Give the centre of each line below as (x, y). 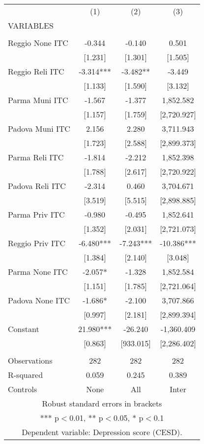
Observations (30, 360)
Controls (23, 389)
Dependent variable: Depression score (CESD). (102, 432)
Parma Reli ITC (36, 157)
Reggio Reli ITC (36, 71)
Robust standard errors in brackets (102, 403)
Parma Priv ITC (36, 214)
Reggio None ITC (38, 43)
